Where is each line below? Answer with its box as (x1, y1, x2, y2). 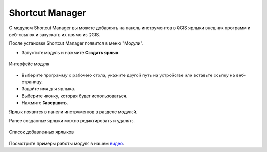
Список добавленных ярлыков (9, 129, 74, 135)
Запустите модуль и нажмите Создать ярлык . (21, 49, 120, 55)
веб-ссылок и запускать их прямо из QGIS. (9, 31, 101, 37)
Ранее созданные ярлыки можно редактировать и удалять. (9, 117, 135, 123)
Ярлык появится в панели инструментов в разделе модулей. (9, 109, 138, 114)
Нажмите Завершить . (21, 100, 68, 106)
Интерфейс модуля (9, 61, 50, 67)
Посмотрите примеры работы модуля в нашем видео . (9, 140, 124, 146)
